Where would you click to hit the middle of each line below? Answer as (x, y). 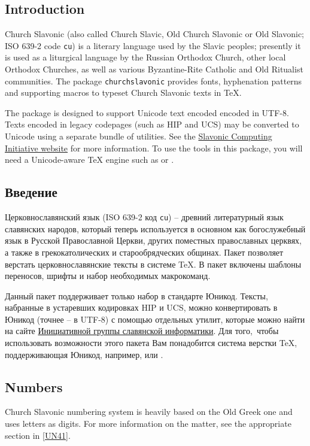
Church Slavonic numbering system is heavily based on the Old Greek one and (149, 412)
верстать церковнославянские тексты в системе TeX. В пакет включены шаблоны (153, 264)
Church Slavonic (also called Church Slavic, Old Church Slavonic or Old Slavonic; (154, 34)
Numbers (34, 386)
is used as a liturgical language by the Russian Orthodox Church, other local (145, 57)
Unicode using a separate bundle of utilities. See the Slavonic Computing (139, 136)
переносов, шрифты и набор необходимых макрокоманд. (108, 276)
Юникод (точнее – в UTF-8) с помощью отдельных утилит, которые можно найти (155, 319)
